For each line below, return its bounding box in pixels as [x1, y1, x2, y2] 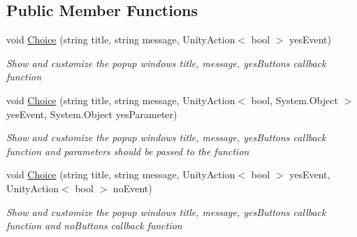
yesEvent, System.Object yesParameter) [6, 106, 177, 121]
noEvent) [112, 180, 152, 195]
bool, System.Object [251, 92, 338, 107]
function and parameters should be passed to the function [6, 143, 249, 158]
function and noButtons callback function [6, 218, 182, 233]
